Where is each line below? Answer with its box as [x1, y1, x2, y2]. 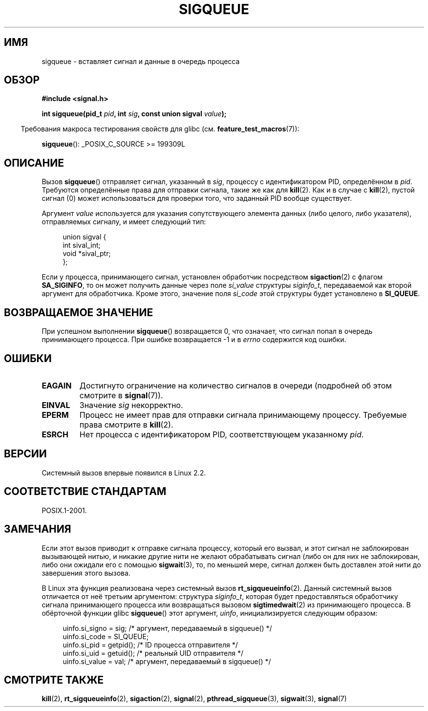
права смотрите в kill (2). [79, 419, 173, 430]
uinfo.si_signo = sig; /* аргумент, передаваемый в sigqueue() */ [63, 624, 272, 632]
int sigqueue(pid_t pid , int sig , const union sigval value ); [42, 109, 227, 118]
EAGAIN [42, 380, 72, 390]
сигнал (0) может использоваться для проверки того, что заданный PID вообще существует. [42, 194, 352, 203]
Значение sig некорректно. [79, 400, 183, 410]
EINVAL [42, 400, 70, 410]
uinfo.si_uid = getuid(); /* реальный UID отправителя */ [63, 648, 243, 657]
